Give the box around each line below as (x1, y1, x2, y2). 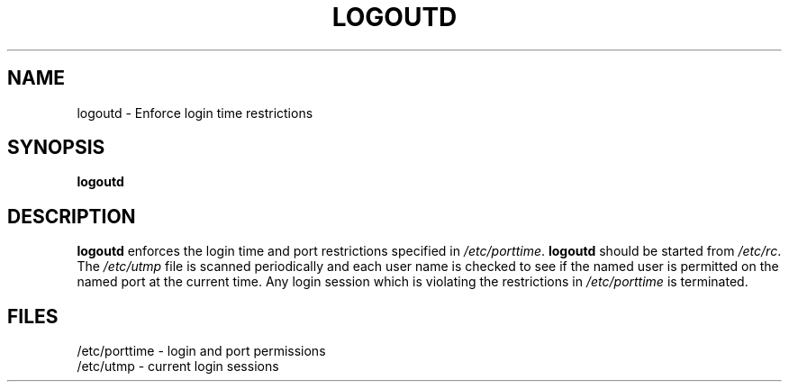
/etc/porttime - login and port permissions (77, 343, 326, 359)
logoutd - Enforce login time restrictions (77, 104, 313, 121)
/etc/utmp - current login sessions (77, 358, 279, 375)
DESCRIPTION (7, 204, 136, 228)
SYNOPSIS (7, 136, 105, 159)
